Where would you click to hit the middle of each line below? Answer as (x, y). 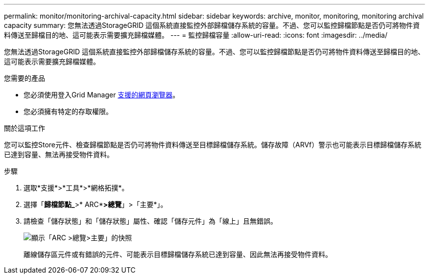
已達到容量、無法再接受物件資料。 (59, 154)
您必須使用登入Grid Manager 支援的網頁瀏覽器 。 (102, 95)
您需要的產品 (24, 78)
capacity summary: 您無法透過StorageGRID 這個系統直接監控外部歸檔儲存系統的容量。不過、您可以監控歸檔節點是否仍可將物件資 (212, 25)
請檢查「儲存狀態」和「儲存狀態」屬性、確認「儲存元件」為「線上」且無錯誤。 (150, 221)
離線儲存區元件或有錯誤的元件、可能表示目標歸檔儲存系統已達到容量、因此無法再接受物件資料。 (178, 254)
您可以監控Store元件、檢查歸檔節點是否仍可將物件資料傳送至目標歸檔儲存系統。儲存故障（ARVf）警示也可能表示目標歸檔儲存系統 (213, 145)
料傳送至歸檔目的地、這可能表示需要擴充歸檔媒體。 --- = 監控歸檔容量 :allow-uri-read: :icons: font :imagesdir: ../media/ (196, 35)
